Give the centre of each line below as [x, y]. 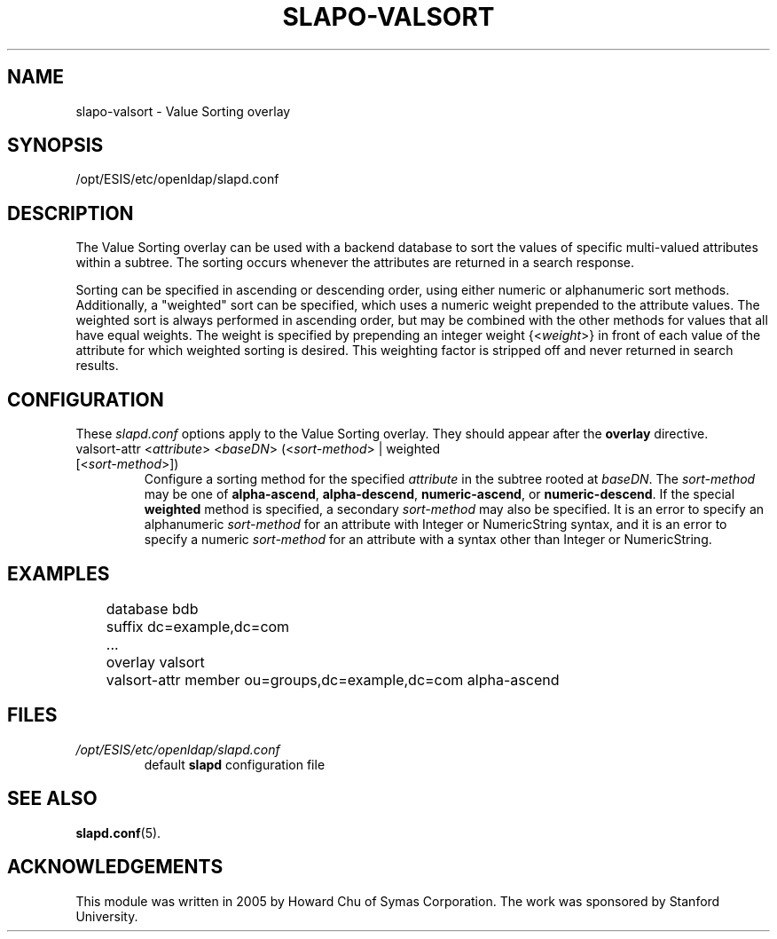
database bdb [152, 608]
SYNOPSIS [55, 146]
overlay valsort [155, 662]
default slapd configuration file [235, 764]
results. [97, 366]
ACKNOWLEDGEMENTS [115, 867]
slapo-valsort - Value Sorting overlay [183, 111]
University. [107, 916]
